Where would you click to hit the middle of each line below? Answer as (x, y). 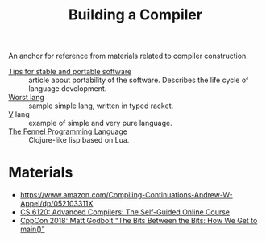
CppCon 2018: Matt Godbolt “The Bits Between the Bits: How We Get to (139, 221)
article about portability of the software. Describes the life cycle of (139, 80)
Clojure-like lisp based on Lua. (79, 140)
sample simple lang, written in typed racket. (101, 106)
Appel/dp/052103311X (56, 204)
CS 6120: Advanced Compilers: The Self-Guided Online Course (125, 212)
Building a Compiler (135, 15)
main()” (32, 229)
